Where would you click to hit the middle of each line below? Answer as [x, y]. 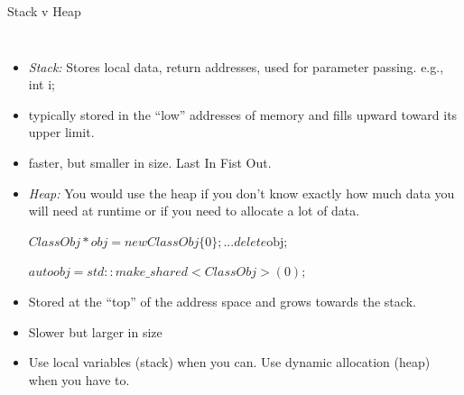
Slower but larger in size [95, 331]
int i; [42, 84]
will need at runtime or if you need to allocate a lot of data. [194, 211]
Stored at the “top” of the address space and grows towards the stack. [222, 301]
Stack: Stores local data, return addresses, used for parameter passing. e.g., [236, 66]
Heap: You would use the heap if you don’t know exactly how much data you [241, 193]
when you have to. [79, 379]
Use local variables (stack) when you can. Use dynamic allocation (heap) [229, 362]
